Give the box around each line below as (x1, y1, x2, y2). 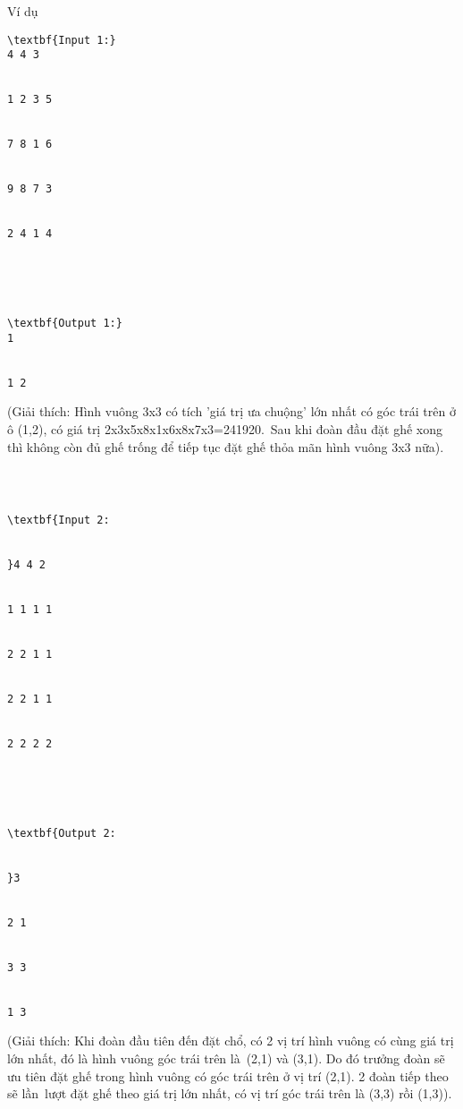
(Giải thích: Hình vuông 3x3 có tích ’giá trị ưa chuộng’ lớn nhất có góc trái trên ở (7, 402, 456, 421)
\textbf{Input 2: (7, 514, 110, 527)
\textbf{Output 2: (7, 826, 116, 840)
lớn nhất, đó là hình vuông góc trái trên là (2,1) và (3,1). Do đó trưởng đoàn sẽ (7, 1049, 445, 1067)
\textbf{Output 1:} (7, 317, 122, 330)
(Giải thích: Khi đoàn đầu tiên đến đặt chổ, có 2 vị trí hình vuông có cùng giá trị (7, 1031, 454, 1050)
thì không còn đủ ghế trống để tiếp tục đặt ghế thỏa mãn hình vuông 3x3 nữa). (7, 437, 444, 456)
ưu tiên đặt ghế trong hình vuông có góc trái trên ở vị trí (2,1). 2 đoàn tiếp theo (7, 1066, 449, 1085)
